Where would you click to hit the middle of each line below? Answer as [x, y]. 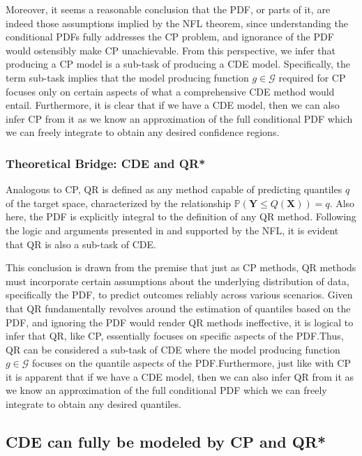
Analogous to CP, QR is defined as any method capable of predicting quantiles [174, 189]
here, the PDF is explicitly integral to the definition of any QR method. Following [181, 216]
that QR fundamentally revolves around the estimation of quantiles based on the [178, 308]
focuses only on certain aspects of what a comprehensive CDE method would [170, 91]
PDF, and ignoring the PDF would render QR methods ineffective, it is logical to [180, 322]
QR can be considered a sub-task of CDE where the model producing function [173, 349]
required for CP [312, 77]
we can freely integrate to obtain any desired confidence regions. [143, 132]
